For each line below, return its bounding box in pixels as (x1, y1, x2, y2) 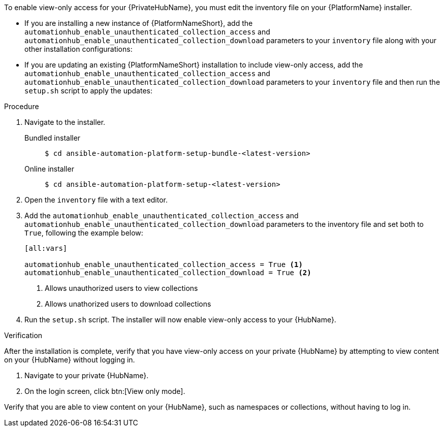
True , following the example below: (24, 228, 143, 237)
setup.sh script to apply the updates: (24, 86, 152, 95)
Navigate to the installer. (24, 118, 106, 126)
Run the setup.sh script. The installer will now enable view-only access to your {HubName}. (24, 315, 336, 324)
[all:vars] (24, 244, 68, 252)
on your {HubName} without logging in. (4, 355, 135, 364)
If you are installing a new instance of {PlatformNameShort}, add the (24, 19, 253, 27)
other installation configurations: (24, 45, 133, 53)
